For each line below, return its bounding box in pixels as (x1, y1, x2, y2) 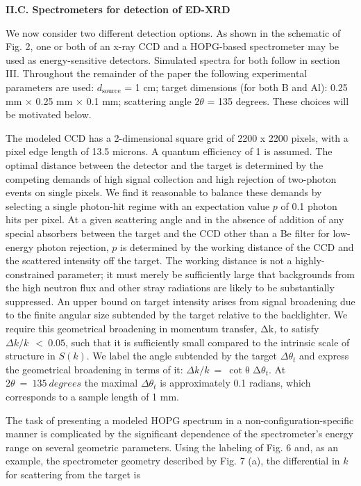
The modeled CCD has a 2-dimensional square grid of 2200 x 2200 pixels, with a (6, 130, 349, 145)
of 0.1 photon (280, 198, 337, 213)
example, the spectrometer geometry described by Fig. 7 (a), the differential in (6, 453, 340, 468)
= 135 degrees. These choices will (207, 93, 349, 108)
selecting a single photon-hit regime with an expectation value (6, 198, 270, 213)
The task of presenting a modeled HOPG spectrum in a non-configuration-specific (6, 412, 354, 427)
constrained (6, 266, 55, 281)
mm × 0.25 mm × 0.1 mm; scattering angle (6, 93, 192, 108)
